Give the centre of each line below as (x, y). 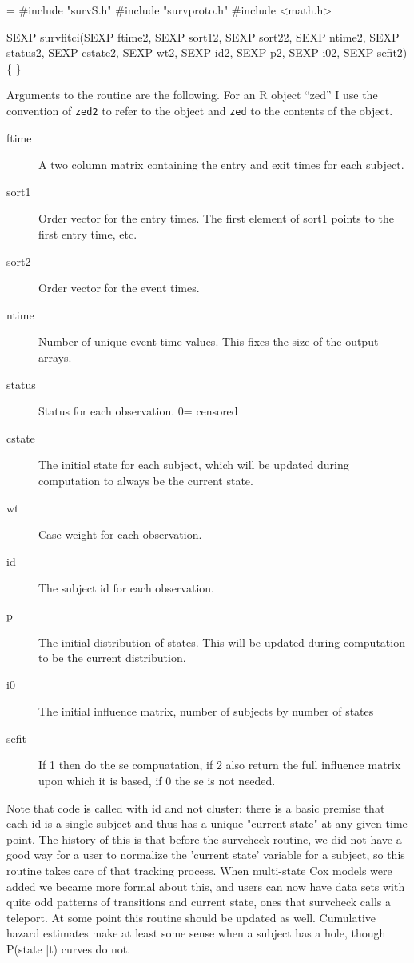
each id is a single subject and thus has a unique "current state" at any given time (207, 823)
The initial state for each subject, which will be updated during (194, 465)
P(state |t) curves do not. (69, 949)
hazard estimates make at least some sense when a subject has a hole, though (196, 933)
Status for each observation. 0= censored (138, 411)
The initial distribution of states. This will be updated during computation (222, 642)
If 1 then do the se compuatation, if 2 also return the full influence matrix (220, 765)
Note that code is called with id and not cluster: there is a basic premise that (196, 807)
